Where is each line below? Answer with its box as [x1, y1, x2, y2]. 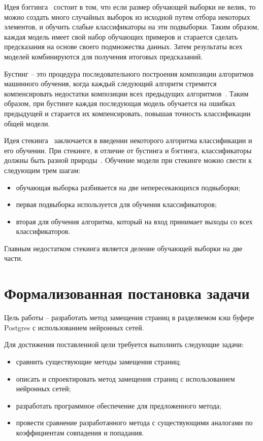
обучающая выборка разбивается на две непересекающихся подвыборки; [16, 182, 241, 192]
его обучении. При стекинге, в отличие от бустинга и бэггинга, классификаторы [4, 145, 252, 155]
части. [4, 253, 23, 263]
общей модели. [4, 118, 50, 128]
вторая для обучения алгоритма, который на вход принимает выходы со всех [16, 216, 253, 226]
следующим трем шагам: [4, 164, 81, 175]
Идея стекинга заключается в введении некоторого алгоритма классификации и [4, 135, 252, 146]
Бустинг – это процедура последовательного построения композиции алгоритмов [4, 68, 254, 79]
